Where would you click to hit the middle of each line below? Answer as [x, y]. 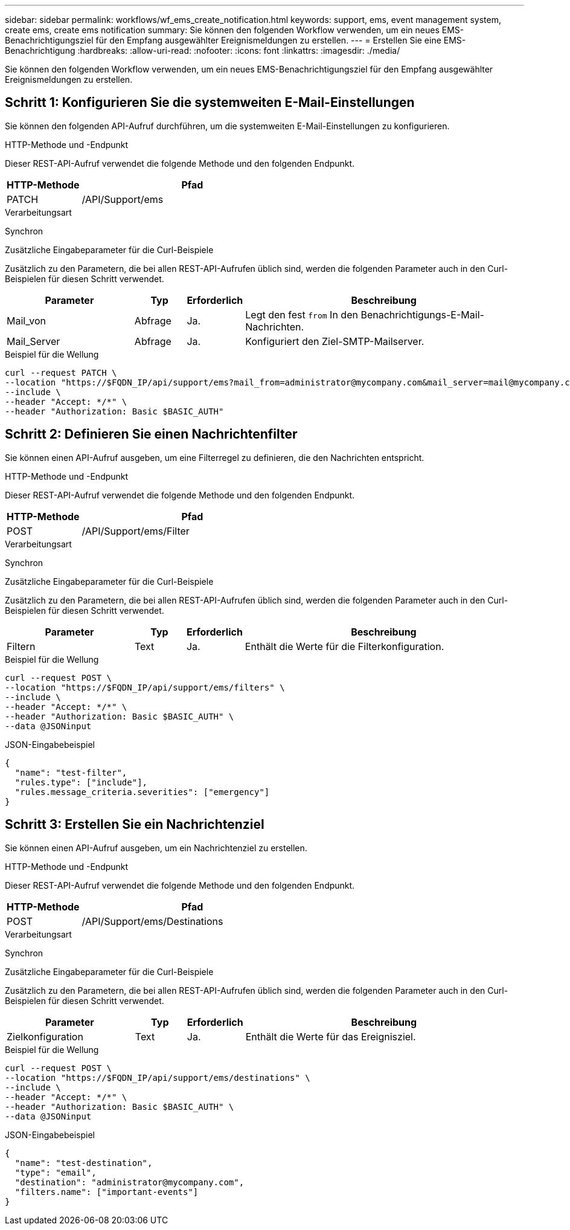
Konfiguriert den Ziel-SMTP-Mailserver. [335, 341]
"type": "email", [56, 1172]
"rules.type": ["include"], [81, 782]
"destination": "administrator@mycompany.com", [130, 1182]
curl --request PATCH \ [61, 372]
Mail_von [26, 320]
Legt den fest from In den [302, 314]
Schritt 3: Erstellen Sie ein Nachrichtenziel [135, 825]
